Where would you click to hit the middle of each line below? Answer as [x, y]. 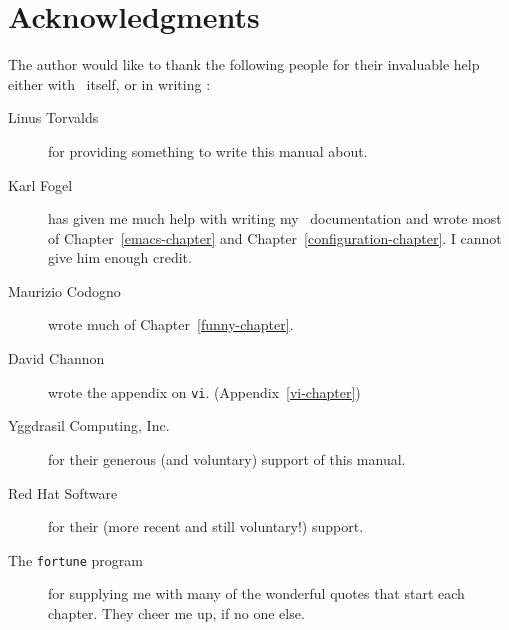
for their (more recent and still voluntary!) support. [206, 526]
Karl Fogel [40, 184]
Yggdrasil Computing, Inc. [89, 425]
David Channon [56, 358]
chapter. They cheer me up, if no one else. [176, 612]
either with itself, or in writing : [109, 83]
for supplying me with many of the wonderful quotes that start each [256, 593]
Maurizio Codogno [64, 290]
